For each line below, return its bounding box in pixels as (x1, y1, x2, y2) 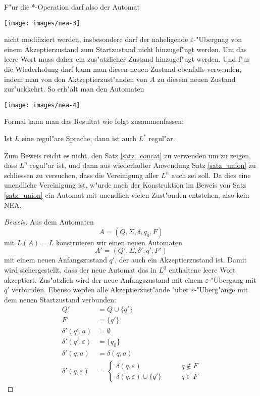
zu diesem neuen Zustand (157, 73, 236, 84)
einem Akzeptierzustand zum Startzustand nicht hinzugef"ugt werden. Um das (4, 43, 247, 54)
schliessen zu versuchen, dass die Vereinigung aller (4, 169, 159, 180)
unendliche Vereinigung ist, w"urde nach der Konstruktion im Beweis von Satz (4, 180, 246, 190)
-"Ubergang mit (208, 274, 256, 285)
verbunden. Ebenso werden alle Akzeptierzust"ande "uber (12, 284, 189, 295)
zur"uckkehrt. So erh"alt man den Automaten (4, 83, 144, 94)
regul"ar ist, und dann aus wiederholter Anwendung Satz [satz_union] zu (30, 160, 256, 170)
